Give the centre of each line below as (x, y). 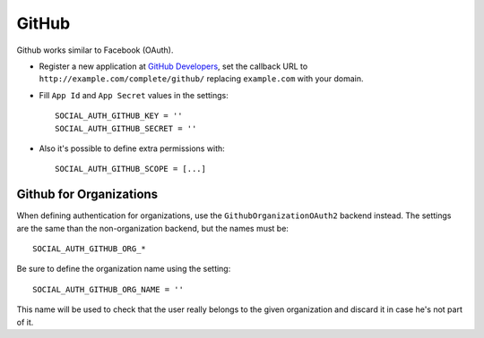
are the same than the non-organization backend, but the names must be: (152, 228)
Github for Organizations (87, 194)
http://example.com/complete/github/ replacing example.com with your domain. (201, 79)
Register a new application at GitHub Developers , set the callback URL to (173, 66)
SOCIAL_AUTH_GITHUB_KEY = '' (119, 116)
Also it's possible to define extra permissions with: (132, 148)
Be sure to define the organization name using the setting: (124, 269)
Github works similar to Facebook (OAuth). (95, 50)
